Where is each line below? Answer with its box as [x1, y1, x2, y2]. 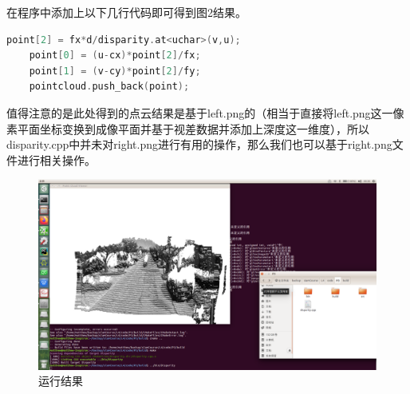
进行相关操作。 [17, 151, 96, 168]
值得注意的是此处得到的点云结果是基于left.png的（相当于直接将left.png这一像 [6, 104, 404, 121]
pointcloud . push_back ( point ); [29, 81, 190, 93]
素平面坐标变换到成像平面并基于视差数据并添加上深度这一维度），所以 [6, 120, 369, 137]
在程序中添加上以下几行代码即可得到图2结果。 [6, 4, 246, 20]
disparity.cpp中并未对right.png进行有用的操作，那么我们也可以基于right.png [6, 136, 392, 153]
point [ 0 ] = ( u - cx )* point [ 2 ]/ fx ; [29, 50, 201, 62]
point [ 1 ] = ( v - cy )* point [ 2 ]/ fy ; [29, 65, 201, 77]
